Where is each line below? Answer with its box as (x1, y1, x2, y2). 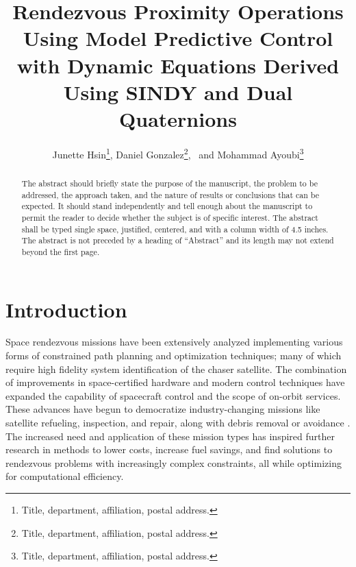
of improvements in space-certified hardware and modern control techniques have (5, 375, 345, 389)
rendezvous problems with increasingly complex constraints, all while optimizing (5, 455, 342, 470)
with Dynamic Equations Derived (16, 51, 340, 79)
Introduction (5, 295, 127, 323)
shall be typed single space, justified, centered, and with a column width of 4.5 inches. (21, 223, 329, 234)
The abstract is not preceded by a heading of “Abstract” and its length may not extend (21, 234, 334, 246)
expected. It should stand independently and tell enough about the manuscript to (21, 200, 313, 212)
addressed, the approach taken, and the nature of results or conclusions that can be (21, 189, 320, 200)
